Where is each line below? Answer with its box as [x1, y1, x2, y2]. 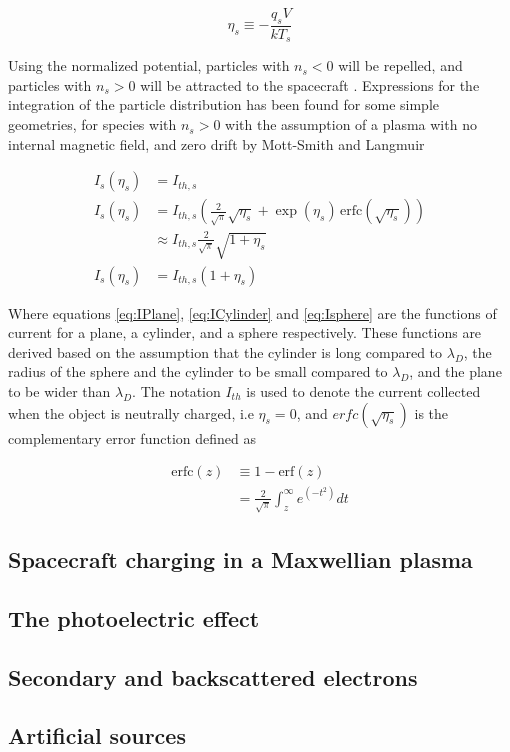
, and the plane [409, 361, 502, 382]
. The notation [132, 381, 221, 402]
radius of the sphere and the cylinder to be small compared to [8, 361, 388, 382]
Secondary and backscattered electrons [8, 661, 418, 692]
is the [414, 402, 449, 423]
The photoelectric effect [8, 602, 260, 633]
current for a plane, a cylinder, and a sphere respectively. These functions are [8, 322, 482, 343]
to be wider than [8, 381, 111, 402]
